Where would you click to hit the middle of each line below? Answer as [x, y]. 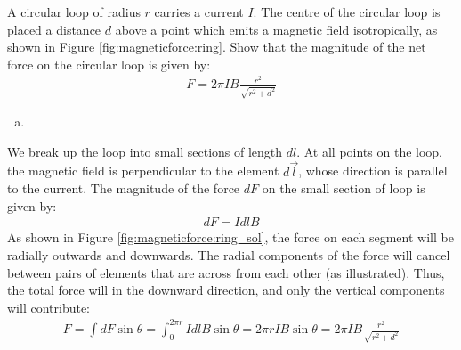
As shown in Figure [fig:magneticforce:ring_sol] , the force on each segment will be [230, 237]
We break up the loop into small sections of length [145, 151]
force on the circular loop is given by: [109, 64]
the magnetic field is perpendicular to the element [143, 171]
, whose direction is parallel [373, 171]
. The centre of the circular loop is [347, 12]
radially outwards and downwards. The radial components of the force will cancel [229, 254]
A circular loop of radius [74, 12]
